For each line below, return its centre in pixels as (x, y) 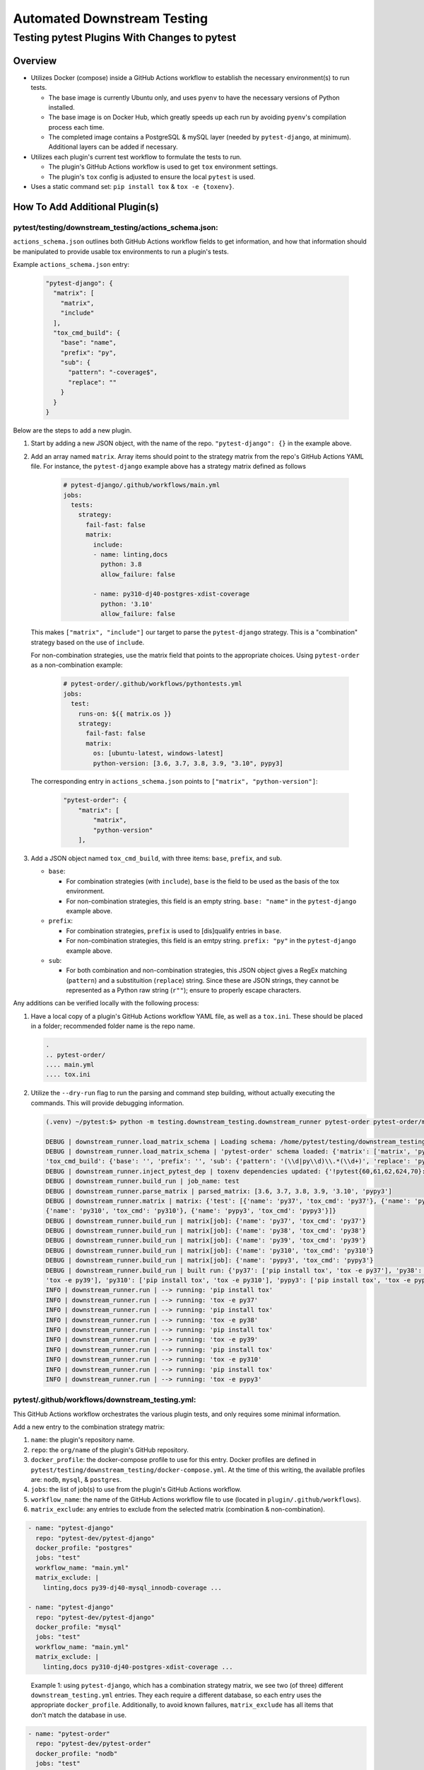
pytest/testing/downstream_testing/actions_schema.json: (116, 227)
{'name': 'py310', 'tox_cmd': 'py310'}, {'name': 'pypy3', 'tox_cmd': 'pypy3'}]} (191, 1211)
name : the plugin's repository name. (83, 1440)
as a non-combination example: (77, 665)
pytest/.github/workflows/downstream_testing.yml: (105, 1400)
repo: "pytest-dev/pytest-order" (93, 1744)
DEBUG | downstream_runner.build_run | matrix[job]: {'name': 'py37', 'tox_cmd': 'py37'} (206, 1221)
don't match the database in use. (79, 1715)
